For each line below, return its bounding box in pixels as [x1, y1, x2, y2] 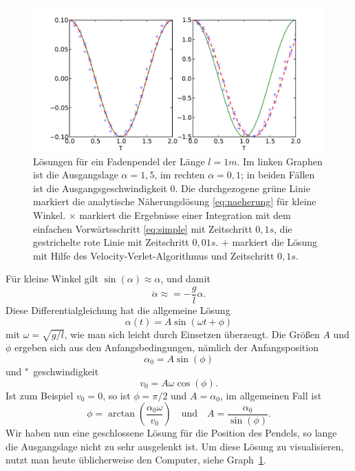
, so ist [103, 388, 131, 402]
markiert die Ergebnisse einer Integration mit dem [79, 207, 291, 222]
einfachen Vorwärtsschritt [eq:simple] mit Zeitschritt [33, 221, 252, 235]
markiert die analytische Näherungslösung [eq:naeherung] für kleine [33, 194, 316, 209]
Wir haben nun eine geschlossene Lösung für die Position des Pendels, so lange [6, 426, 337, 440]
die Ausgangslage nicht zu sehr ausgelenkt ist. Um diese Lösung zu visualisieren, [6, 439, 344, 453]
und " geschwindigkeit [6, 364, 99, 378]
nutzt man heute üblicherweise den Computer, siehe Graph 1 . [6, 452, 266, 467]
